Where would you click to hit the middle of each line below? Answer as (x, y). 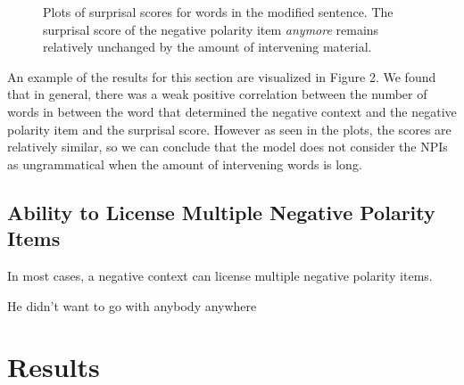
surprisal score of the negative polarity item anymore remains (211, 29)
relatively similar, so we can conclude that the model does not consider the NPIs (228, 147)
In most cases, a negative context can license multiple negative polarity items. (220, 275)
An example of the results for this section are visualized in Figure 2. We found (222, 76)
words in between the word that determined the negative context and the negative (232, 111)
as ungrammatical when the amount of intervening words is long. (185, 164)
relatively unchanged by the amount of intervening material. (207, 47)
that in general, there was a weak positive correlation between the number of (217, 94)
